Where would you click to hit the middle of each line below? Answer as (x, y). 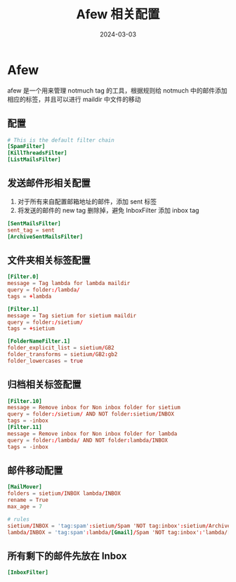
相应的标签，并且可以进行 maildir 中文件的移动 (74, 99)
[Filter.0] (23, 277)
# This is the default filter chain (61, 140)
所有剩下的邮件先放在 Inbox (67, 556)
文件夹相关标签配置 (49, 260)
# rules (19, 519)
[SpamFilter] (26, 147)
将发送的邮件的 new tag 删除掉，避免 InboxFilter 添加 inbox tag (108, 210)
